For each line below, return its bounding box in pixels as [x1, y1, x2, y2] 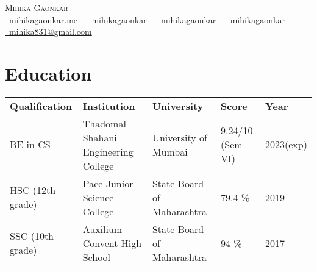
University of [152, 130, 207, 145]
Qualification [10, 98, 73, 113]
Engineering [82, 144, 134, 159]
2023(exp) [265, 137, 307, 152]
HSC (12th [10, 183, 56, 198]
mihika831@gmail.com [9, 25, 92, 38]
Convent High [82, 235, 142, 250]
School [82, 249, 111, 264]
